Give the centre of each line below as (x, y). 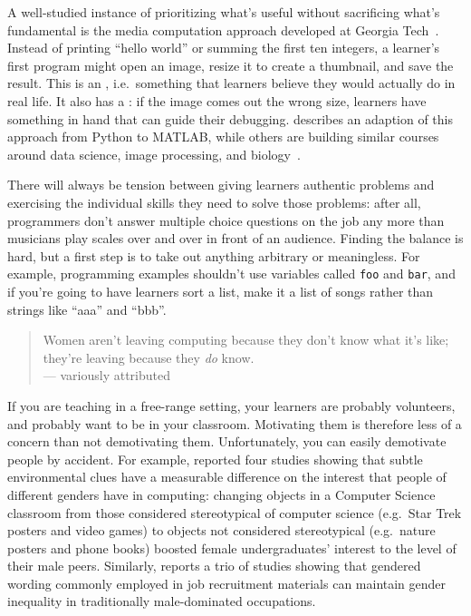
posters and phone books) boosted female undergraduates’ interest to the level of (232, 548)
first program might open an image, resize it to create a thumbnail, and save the (231, 65)
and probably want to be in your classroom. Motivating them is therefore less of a (235, 423)
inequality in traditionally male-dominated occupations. (162, 601)
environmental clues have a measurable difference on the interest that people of (227, 477)
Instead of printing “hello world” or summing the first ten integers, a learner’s (224, 48)
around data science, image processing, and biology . (154, 154)
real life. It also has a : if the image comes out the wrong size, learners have (217, 100)
